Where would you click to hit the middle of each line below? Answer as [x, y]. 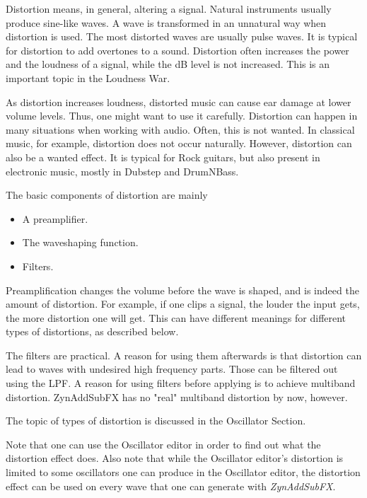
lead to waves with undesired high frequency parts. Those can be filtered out [172, 369]
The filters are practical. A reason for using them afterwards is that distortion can [184, 355]
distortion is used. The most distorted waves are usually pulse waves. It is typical [182, 36]
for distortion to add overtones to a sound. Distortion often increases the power [177, 50]
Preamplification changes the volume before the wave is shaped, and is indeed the [182, 290]
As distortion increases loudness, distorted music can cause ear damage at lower [179, 102]
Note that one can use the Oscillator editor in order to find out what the [163, 444]
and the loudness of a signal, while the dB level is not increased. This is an [168, 64]
